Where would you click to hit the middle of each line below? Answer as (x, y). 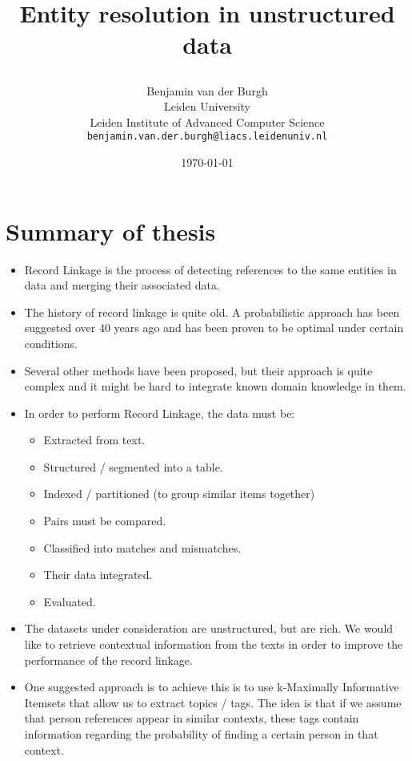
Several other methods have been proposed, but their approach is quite (198, 370)
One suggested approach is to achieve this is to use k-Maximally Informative (212, 687)
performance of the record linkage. (108, 660)
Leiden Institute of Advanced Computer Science (207, 121)
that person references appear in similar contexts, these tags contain (192, 718)
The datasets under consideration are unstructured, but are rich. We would (209, 628)
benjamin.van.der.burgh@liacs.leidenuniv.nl (207, 137)
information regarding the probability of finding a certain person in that (201, 734)
